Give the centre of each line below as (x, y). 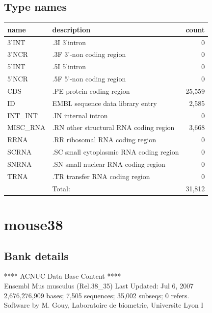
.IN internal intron (80, 115)
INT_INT (23, 115)
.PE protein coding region (91, 91)
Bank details (36, 255)
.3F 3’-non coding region (89, 54)
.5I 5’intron (69, 66)
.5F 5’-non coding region (89, 79)
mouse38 (34, 224)
